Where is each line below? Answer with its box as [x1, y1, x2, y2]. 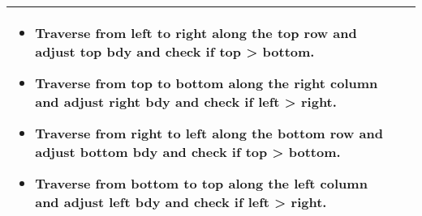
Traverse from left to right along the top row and [35, 23, 357, 42]
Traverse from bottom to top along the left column [35, 174, 368, 193]
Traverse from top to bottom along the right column [35, 74, 378, 92]
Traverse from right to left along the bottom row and [35, 124, 383, 142]
